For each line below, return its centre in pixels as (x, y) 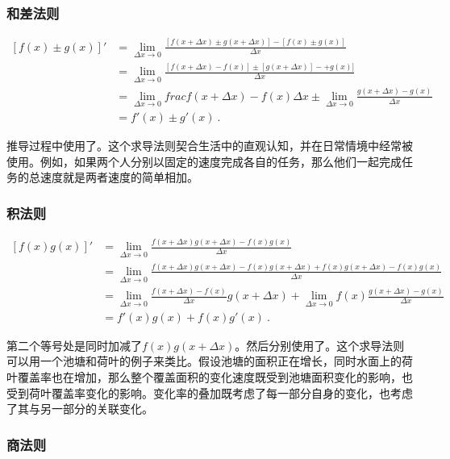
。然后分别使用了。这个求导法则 (320, 345)
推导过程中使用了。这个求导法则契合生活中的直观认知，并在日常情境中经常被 (210, 145)
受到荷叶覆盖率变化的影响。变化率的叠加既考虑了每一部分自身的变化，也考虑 (210, 392)
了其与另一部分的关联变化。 (80, 409)
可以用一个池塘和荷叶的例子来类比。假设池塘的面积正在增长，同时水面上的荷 (210, 361)
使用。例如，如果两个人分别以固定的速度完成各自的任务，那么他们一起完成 (204, 161)
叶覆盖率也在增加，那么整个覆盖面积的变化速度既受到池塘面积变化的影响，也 (210, 376)
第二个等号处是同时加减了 (74, 345)
